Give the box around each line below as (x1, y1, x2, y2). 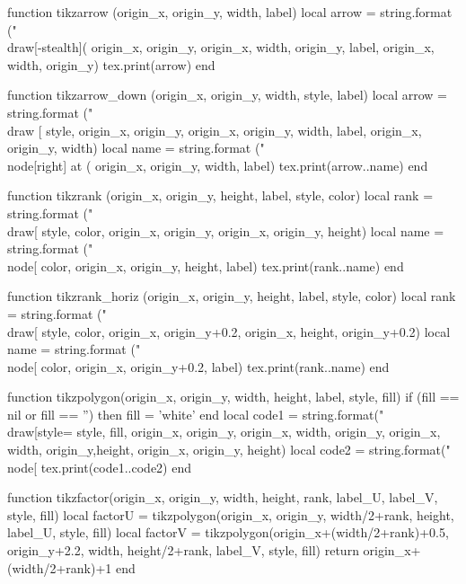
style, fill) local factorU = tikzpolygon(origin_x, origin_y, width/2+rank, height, (7, 505, 454, 524)
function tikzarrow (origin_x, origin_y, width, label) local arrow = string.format (7, 3, 453, 21)
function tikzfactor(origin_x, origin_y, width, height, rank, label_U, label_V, (7, 488, 438, 507)
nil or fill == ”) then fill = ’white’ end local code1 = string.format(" (7, 404, 384, 423)
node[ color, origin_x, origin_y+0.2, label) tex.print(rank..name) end (7, 357, 390, 376)
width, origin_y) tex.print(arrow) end (7, 55, 215, 74)
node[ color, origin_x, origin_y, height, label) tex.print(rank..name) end (7, 256, 404, 275)
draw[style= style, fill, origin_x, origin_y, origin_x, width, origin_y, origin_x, (7, 422, 441, 441)
